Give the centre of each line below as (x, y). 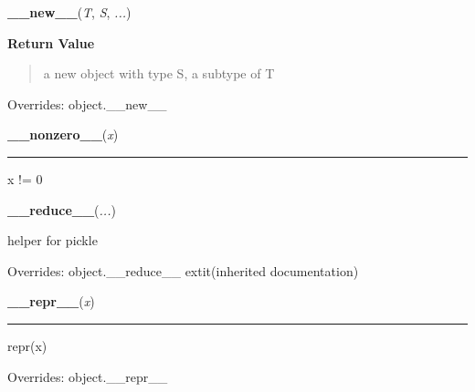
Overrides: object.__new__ (87, 103)
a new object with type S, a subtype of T (159, 73)
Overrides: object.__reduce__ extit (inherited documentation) (183, 270)
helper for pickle (53, 240)
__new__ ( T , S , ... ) (69, 12)
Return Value (51, 42)
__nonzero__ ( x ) (63, 134)
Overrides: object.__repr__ (88, 376)
